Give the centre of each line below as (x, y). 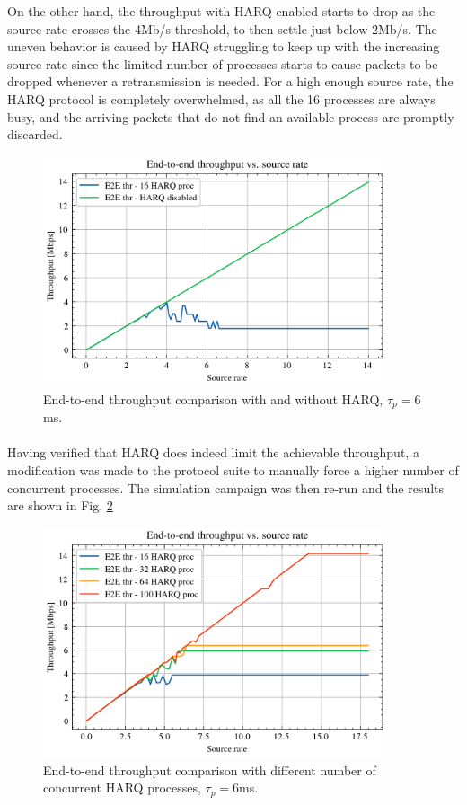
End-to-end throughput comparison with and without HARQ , (213, 398)
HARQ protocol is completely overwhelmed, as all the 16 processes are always (221, 98)
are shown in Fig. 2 (60, 505)
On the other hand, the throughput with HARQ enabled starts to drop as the (221, 11)
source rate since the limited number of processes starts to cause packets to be (223, 63)
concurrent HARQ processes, (122, 787)
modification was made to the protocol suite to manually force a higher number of (233, 469)
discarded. (35, 134)
